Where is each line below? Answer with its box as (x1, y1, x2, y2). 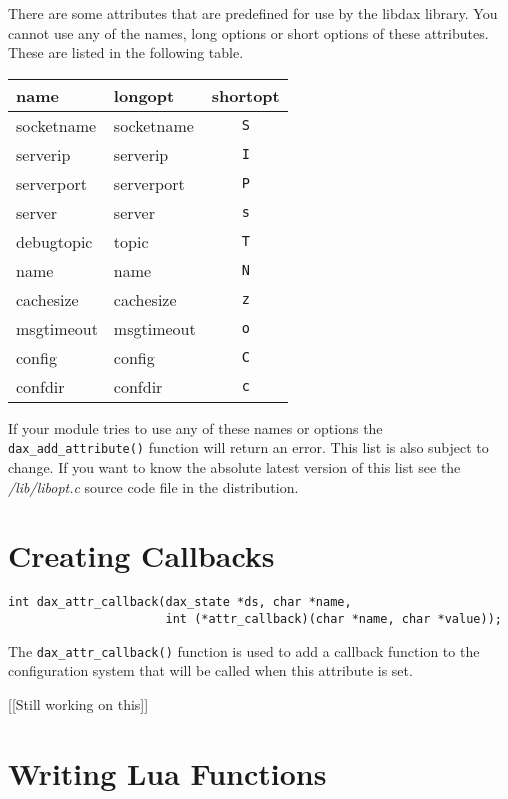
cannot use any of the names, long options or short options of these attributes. (8, 22, 489, 43)
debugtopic (16, 229, 93, 253)
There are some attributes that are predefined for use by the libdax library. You (8, 3, 498, 23)
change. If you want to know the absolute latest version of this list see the (8, 457, 461, 478)
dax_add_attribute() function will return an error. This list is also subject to (8, 437, 489, 458)
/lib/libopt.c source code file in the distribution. (8, 476, 299, 497)
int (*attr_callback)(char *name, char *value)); (165, 612, 502, 626)
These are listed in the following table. (8, 42, 244, 63)
